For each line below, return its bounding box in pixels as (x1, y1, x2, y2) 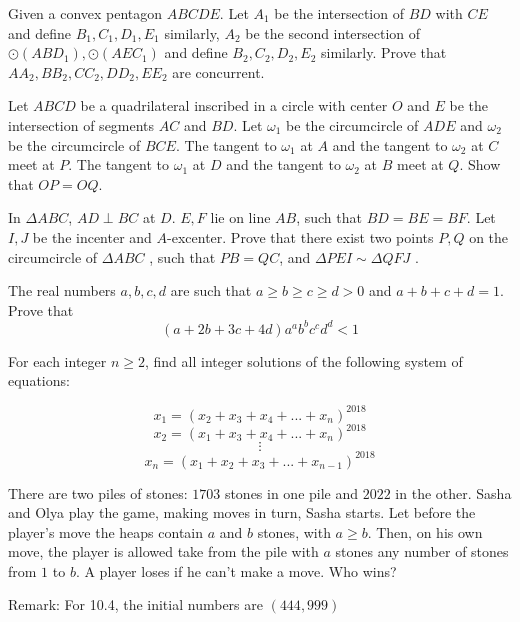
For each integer (8, 350, 107, 371)
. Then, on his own (367, 521, 483, 542)
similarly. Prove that (321, 42, 447, 63)
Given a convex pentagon (8, 3, 163, 23)
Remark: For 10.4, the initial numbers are (8, 594, 263, 615)
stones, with (257, 521, 331, 542)
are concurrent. (172, 61, 265, 82)
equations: (8, 370, 70, 391)
